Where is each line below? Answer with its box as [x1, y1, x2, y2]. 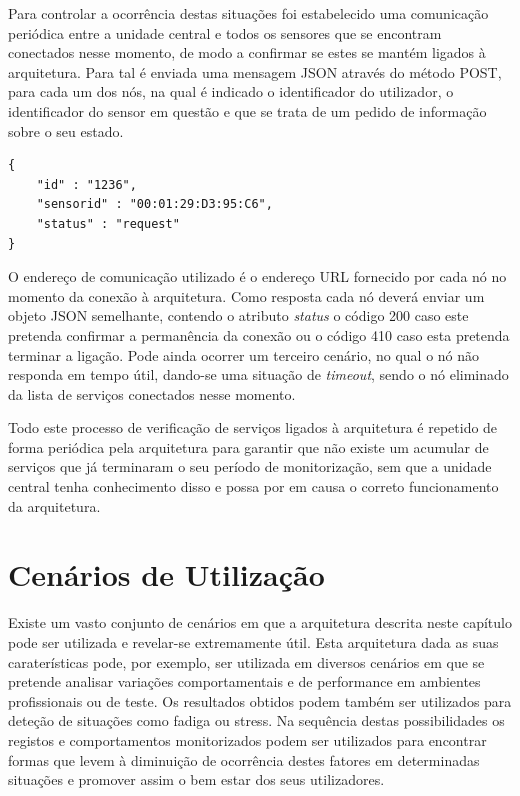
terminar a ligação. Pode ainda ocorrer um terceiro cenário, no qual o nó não [8, 344, 480, 365]
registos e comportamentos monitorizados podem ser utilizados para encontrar [8, 729, 487, 750]
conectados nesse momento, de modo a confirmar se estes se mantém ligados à [8, 42, 486, 63]
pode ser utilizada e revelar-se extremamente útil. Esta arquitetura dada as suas [8, 631, 499, 652]
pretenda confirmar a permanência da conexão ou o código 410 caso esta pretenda [8, 324, 510, 345]
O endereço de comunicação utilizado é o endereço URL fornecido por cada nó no [8, 266, 507, 287]
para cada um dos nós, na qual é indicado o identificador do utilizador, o [8, 81, 454, 102]
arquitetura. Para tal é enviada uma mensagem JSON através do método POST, [8, 61, 502, 82]
